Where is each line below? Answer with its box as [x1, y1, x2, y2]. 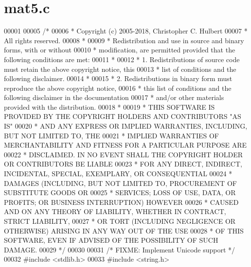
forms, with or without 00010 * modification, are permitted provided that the [4, 45, 235, 55]
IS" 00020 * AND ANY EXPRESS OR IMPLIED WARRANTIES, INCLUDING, [4, 121, 248, 131]
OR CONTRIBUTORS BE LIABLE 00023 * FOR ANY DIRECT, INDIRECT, [4, 159, 242, 169]
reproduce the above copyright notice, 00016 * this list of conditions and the [4, 83, 232, 93]
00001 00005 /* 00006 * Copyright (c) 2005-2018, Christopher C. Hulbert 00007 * [4, 26, 248, 36]
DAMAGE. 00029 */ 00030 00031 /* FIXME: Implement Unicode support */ [4, 244, 235, 254]
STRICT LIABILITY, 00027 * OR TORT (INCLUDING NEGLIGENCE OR [4, 216, 236, 226]
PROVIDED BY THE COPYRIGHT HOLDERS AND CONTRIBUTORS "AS [4, 111, 241, 121]
